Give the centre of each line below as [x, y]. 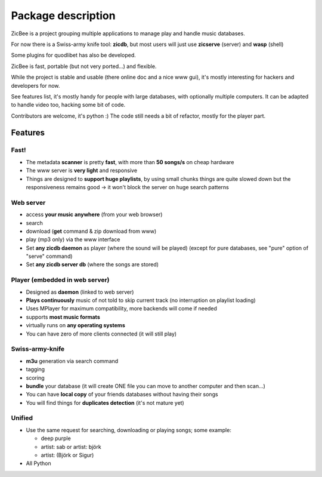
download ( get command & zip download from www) [91, 231]
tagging [35, 370]
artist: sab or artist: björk [71, 447]
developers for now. [35, 85]
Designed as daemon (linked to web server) [80, 292]
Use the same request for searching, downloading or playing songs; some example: [129, 430]
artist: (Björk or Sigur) [67, 455]
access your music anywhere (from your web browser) [94, 214]
